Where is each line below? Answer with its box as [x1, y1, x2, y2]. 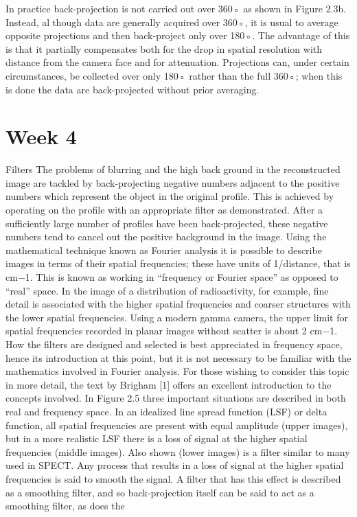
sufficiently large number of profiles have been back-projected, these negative [5, 216, 328, 230]
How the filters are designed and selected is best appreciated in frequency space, [5, 337, 343, 351]
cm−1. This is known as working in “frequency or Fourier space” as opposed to [5, 270, 338, 284]
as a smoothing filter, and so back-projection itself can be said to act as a [5, 485, 314, 499]
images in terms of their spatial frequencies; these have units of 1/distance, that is [5, 256, 351, 271]
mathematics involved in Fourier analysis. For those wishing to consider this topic [5, 364, 349, 378]
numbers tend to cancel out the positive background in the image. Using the [5, 229, 327, 244]
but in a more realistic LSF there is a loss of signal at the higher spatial [5, 431, 308, 446]
